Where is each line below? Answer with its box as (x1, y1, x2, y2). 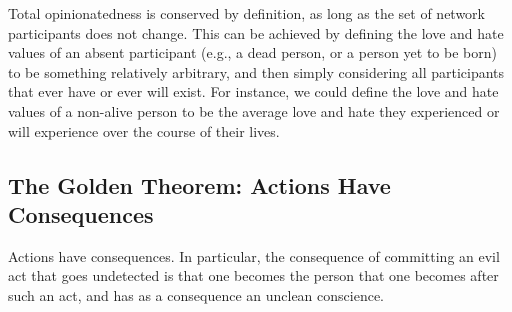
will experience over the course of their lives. (8, 120, 280, 141)
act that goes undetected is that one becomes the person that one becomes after (8, 265, 499, 286)
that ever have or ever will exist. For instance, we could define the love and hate (8, 81, 499, 102)
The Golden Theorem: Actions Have (8, 169, 391, 200)
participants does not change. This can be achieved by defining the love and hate (8, 22, 504, 43)
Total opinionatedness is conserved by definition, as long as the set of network (8, 3, 485, 23)
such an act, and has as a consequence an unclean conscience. (8, 284, 384, 305)
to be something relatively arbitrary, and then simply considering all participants (8, 61, 505, 82)
